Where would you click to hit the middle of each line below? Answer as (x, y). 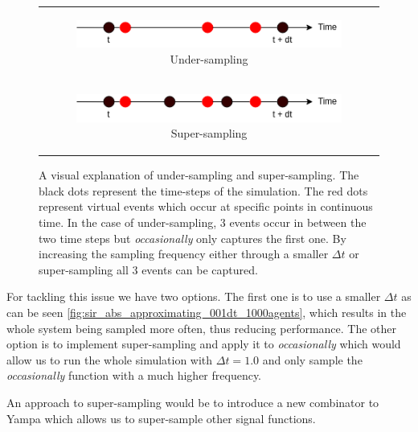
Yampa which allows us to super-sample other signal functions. (161, 418)
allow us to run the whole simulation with (110, 359)
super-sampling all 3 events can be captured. (148, 269)
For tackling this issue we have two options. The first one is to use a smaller (194, 296)
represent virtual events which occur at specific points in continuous (206, 206)
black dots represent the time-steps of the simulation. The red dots (203, 190)
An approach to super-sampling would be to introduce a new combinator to (193, 402)
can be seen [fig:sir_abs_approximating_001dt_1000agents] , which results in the (207, 312)
